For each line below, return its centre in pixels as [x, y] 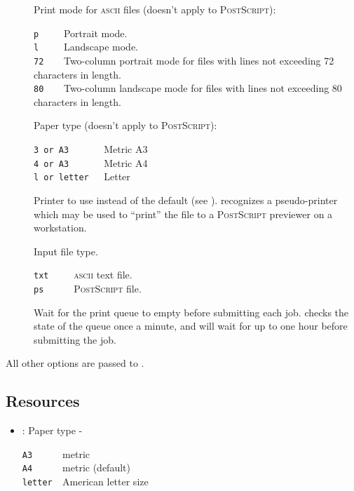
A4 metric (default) [76, 468]
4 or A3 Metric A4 [91, 162]
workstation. [60, 228]
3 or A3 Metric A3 [91, 149]
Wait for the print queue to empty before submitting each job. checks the [191, 312]
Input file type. [66, 251]
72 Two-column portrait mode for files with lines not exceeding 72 [184, 60]
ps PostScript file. [88, 288]
